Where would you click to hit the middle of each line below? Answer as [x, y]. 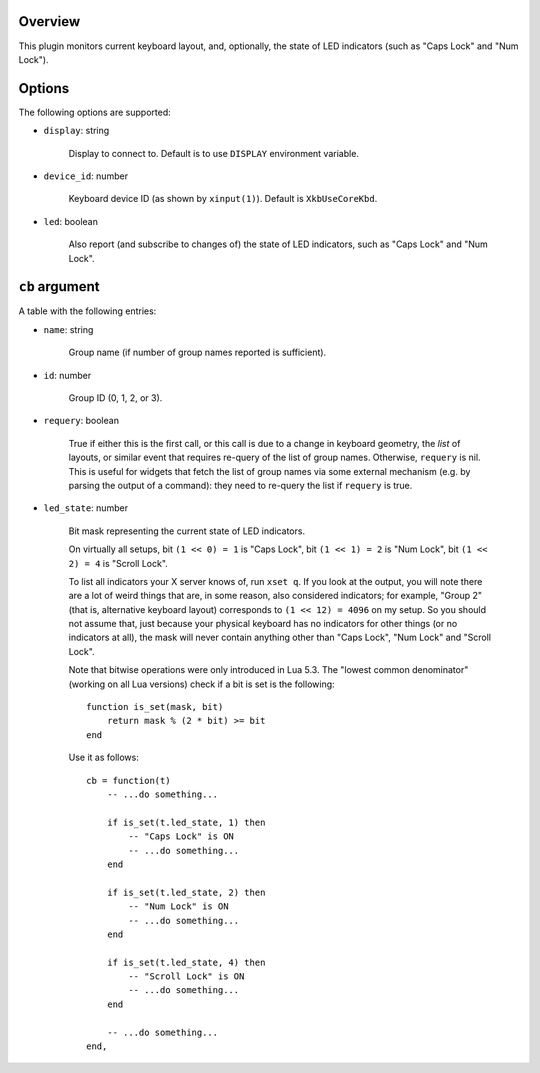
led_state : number [86, 508]
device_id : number [86, 176]
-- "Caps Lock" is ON [181, 836]
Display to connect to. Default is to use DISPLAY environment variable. [214, 153]
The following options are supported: [94, 112]
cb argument [59, 286]
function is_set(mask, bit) [155, 707]
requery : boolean [81, 421]
